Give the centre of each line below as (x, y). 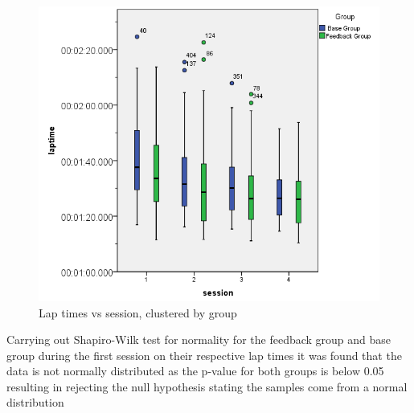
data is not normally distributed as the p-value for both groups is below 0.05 (195, 371)
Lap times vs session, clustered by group (138, 312)
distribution (35, 402)
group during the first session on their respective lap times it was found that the (204, 355)
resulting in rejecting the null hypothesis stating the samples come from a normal (207, 386)
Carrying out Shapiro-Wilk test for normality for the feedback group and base (199, 339)
